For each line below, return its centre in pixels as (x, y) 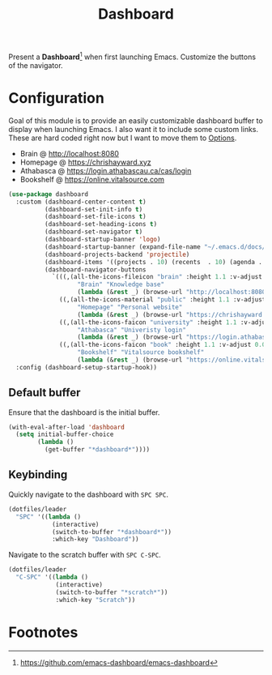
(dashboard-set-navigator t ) (93, 232)
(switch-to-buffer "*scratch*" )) (112, 592)
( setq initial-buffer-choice (65, 434)
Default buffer (45, 393)
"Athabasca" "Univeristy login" (132, 330)
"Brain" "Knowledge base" (121, 284)
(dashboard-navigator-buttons (96, 269)
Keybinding (38, 475)
